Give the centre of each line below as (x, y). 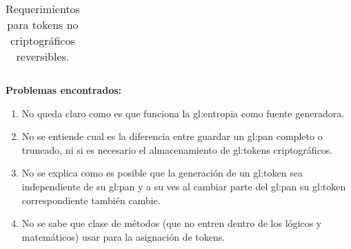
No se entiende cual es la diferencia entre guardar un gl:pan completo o (172, 136)
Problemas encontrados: (63, 90)
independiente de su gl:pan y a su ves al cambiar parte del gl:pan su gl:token (184, 186)
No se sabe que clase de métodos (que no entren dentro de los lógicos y (172, 223)
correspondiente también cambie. (91, 200)
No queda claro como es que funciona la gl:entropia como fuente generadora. (183, 113)
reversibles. (43, 56)
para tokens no (43, 24)
